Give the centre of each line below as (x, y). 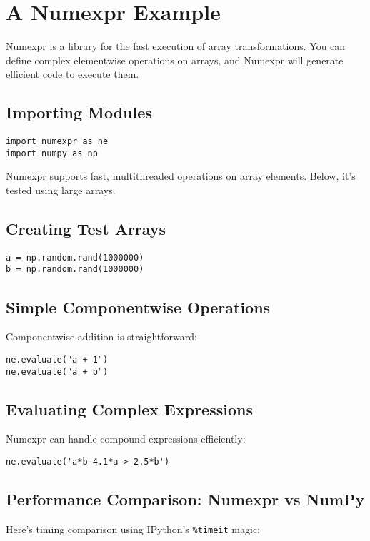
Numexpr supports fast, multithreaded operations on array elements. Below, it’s (181, 176)
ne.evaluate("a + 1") (57, 359)
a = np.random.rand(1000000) (75, 257)
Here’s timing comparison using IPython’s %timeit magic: (133, 529)
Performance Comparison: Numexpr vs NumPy (185, 499)
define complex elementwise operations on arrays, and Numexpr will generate (175, 60)
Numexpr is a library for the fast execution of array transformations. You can (176, 46)
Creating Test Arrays (86, 228)
